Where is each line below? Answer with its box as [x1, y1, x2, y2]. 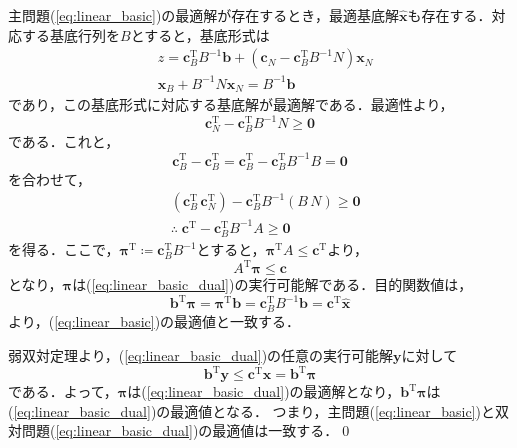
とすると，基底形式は [130, 24, 270, 45]
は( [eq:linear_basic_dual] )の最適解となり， [127, 381, 401, 402]
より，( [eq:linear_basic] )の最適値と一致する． [8, 311, 301, 332]
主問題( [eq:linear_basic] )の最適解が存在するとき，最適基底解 [8, 5, 399, 25]
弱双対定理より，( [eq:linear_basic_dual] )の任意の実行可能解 [8, 344, 394, 365]
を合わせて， [8, 168, 92, 189]
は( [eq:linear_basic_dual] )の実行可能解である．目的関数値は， [72, 274, 473, 295]
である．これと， [8, 131, 120, 152]
